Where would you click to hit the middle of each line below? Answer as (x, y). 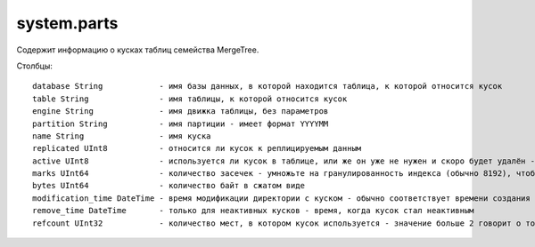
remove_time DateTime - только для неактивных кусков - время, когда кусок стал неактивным (253, 211)
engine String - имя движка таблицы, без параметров (181, 112)
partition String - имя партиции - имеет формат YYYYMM (181, 123)
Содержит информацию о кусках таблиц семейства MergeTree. (138, 50)
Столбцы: (34, 66)
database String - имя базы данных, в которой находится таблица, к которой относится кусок (267, 86)
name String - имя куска (122, 136)
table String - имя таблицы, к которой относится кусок (190, 99)
